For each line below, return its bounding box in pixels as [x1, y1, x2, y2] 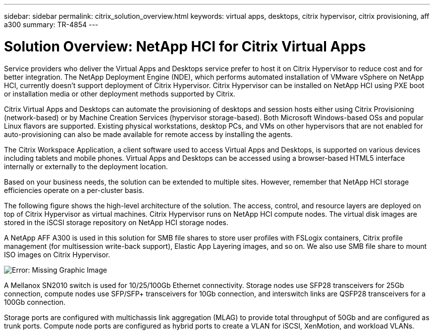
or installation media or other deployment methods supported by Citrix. [4, 89, 235, 98]
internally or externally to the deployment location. [4, 162, 168, 171]
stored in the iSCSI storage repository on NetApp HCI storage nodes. [4, 218, 228, 227]
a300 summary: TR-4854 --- [4, 20, 99, 29]
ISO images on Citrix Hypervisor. [4, 250, 110, 259]
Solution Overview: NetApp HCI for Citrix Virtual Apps [4, 38, 366, 55]
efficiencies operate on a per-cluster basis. [4, 186, 144, 194]
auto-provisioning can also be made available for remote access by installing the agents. [4, 130, 293, 139]
